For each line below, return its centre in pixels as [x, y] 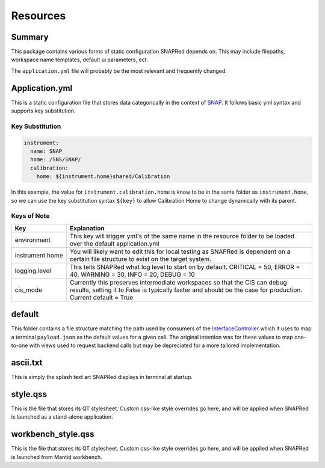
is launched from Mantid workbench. [57, 457]
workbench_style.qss [53, 434]
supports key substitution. [43, 111]
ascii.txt [27, 362]
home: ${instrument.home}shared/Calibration [103, 177]
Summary [30, 37]
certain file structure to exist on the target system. [141, 259]
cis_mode [28, 290]
